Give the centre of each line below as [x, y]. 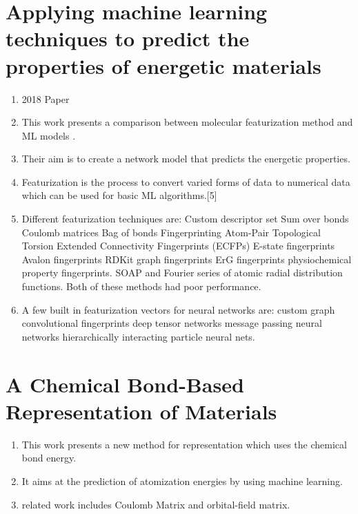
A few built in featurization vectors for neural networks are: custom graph [178, 309]
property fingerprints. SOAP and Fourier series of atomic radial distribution [182, 273]
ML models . [49, 135]
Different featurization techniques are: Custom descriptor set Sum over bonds [185, 219]
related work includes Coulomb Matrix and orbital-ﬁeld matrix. [156, 504]
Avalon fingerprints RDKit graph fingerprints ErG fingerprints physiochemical [187, 259]
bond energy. [49, 458]
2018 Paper [46, 98]
